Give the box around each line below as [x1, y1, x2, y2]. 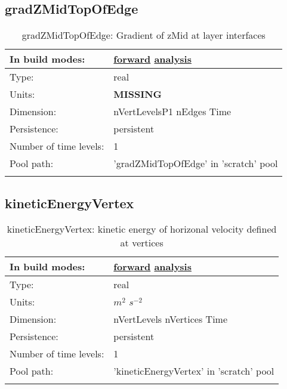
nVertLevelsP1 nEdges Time [113, 104, 232, 119]
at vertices [120, 236, 163, 250]
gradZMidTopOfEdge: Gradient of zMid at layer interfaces [21, 28, 266, 42]
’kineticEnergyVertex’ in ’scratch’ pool [113, 364, 274, 378]
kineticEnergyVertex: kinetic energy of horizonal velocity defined [7, 222, 277, 236]
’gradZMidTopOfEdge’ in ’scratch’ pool [113, 156, 278, 171]
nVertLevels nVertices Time [113, 312, 228, 326]
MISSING [113, 87, 162, 101]
